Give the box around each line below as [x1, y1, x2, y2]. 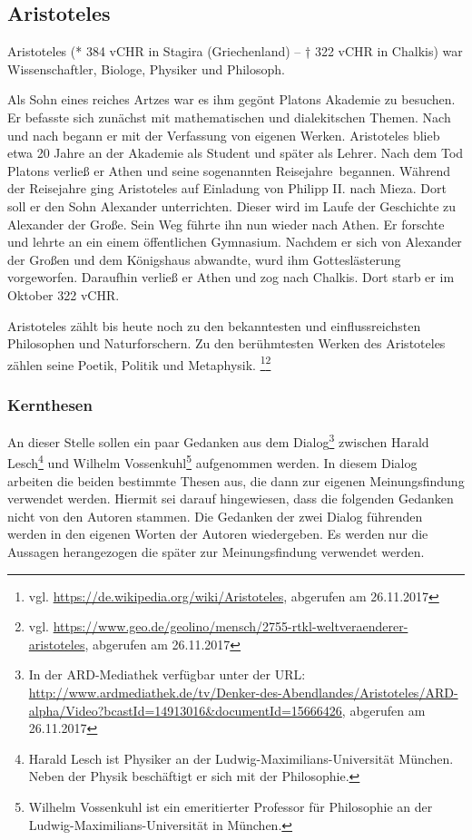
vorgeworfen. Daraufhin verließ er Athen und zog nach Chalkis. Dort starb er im [7, 268, 455, 287]
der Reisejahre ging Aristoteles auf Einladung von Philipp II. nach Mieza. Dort [7, 179, 447, 198]
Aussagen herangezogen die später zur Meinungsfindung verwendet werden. [7, 542, 425, 562]
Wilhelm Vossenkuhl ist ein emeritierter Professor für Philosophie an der [28, 796, 433, 816]
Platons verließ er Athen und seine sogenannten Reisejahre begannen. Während [7, 161, 451, 180]
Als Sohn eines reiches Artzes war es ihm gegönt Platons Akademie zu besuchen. [7, 90, 456, 109]
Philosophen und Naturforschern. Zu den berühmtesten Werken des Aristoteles [7, 334, 446, 353]
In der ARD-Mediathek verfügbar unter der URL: [28, 665, 306, 684]
